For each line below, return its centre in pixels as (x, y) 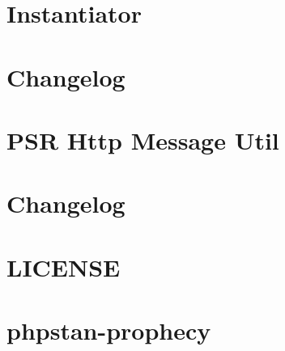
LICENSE (64, 266)
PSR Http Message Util (143, 140)
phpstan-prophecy (109, 330)
